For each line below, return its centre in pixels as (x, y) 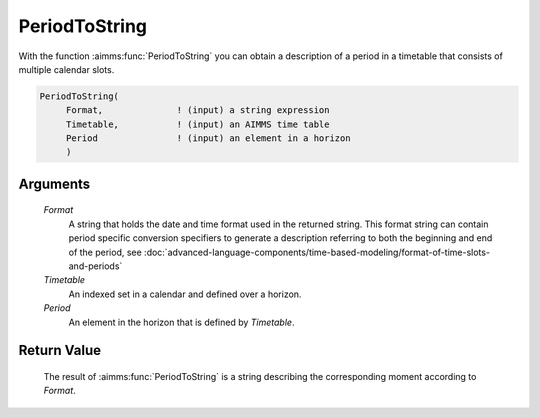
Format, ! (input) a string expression (197, 110)
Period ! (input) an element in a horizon (208, 138)
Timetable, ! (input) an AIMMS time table (197, 124)
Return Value (60, 350)
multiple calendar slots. (66, 69)
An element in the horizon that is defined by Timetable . (181, 322)
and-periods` (95, 266)
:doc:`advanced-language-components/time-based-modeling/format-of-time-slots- (316, 252)
